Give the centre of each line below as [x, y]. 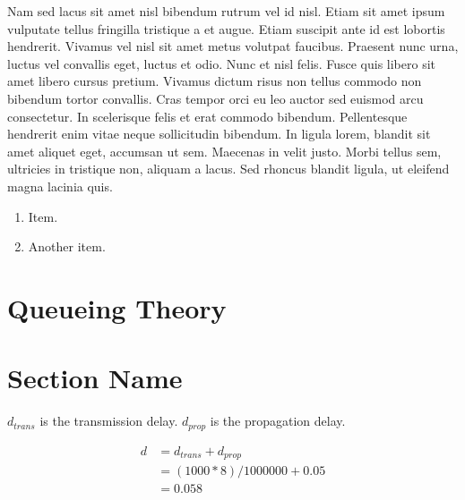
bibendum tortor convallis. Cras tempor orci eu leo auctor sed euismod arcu [215, 98]
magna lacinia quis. [60, 186]
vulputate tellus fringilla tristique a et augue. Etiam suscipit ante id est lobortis [226, 28]
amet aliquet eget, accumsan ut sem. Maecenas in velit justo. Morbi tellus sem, [224, 151]
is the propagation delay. [278, 421]
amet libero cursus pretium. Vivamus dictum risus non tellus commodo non [215, 81]
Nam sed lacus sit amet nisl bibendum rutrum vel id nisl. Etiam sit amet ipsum [226, 11]
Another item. [67, 246]
